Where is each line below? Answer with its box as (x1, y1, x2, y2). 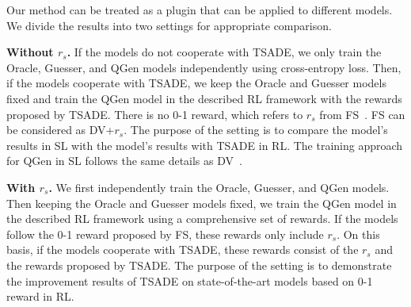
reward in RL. (6, 288, 74, 305)
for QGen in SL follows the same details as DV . (6, 152, 242, 169)
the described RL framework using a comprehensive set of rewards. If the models (6, 210, 398, 227)
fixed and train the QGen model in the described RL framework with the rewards (6, 90, 402, 106)
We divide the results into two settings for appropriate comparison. (6, 17, 332, 33)
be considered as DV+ (6, 121, 115, 138)
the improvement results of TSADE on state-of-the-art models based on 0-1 (6, 272, 373, 289)
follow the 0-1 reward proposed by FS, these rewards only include (6, 225, 324, 242)
